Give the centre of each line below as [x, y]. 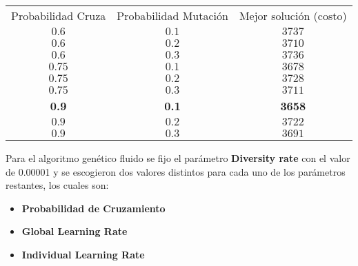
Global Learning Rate [74, 231]
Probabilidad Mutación [172, 16]
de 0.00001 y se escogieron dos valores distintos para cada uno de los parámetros [176, 171]
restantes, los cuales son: [57, 185]
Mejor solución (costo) [293, 16]
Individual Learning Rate [83, 254]
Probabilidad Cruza [59, 16]
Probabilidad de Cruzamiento [93, 208]
